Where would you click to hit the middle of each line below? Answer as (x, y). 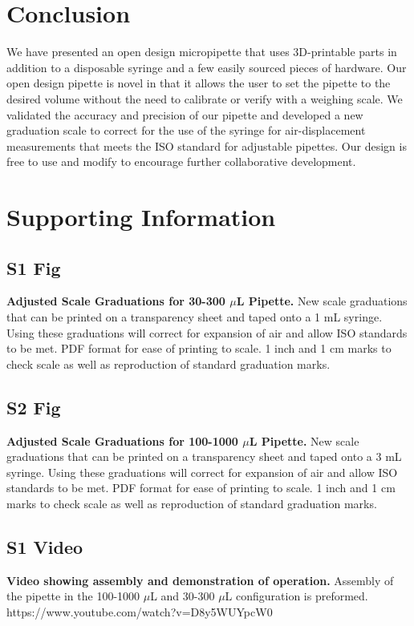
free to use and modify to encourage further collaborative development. (181, 162)
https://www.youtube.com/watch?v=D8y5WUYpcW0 (140, 611)
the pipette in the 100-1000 (73, 596)
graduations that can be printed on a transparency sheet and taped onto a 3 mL (204, 456)
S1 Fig (34, 267)
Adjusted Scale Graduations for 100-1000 (122, 440)
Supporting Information (141, 217)
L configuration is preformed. (296, 596)
